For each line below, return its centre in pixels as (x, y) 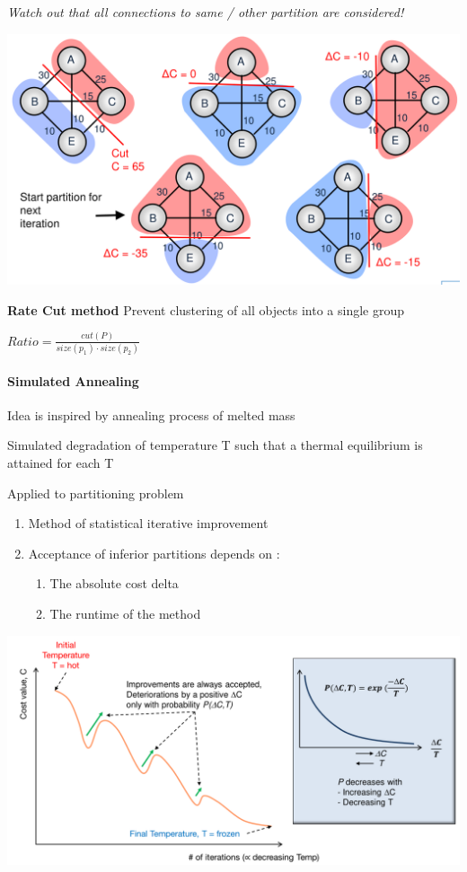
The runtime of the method (125, 613)
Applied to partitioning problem (96, 493)
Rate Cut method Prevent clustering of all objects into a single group (206, 309)
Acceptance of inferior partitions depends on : (154, 553)
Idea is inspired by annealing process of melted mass (151, 414)
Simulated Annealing (73, 380)
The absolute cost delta (114, 583)
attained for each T (61, 462)
